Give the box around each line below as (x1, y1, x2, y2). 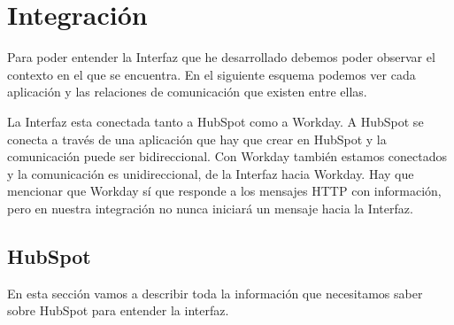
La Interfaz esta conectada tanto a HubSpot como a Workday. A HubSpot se (7, 112, 424, 130)
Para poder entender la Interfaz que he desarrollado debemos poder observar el (7, 48, 435, 66)
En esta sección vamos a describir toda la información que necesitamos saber (7, 283, 423, 302)
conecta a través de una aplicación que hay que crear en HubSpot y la (7, 129, 387, 148)
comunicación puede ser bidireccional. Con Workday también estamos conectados (7, 147, 448, 166)
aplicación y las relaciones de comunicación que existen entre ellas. (7, 82, 367, 101)
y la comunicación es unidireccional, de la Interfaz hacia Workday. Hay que (7, 164, 414, 182)
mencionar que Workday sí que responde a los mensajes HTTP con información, (7, 182, 442, 200)
